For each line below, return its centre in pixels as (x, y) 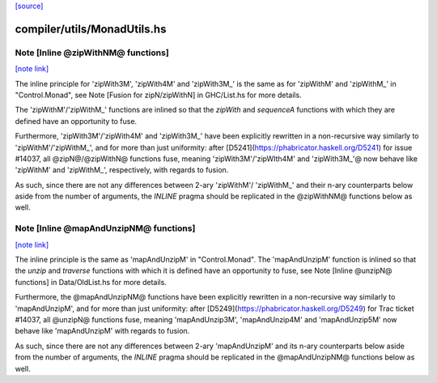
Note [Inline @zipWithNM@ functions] (92, 53)
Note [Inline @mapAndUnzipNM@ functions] (105, 228)
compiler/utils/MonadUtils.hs (91, 29)
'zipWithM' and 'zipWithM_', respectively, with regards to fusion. (122, 170)
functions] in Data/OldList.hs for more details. (91, 282)
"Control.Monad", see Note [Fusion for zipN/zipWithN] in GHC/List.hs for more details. (159, 95)
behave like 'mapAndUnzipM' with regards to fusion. (102, 331)
